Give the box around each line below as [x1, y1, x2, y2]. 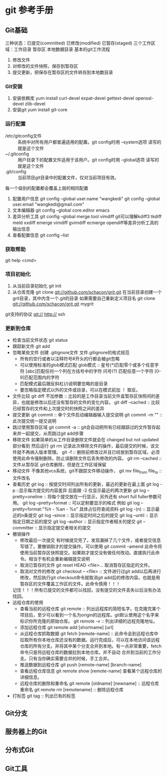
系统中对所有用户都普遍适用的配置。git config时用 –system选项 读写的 [17, 139, 162, 145]
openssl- [135, 95, 154, 101]
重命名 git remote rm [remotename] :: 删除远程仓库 [19, 687, 124, 693]
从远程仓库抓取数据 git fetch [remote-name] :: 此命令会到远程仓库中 [19, 631, 159, 637]
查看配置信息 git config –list [12, 232, 69, 238]
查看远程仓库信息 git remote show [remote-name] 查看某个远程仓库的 [19, 668, 163, 674]
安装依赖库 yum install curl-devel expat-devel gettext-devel [12, 95, 135, 101]
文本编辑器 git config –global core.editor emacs [12, 207, 110, 213]
